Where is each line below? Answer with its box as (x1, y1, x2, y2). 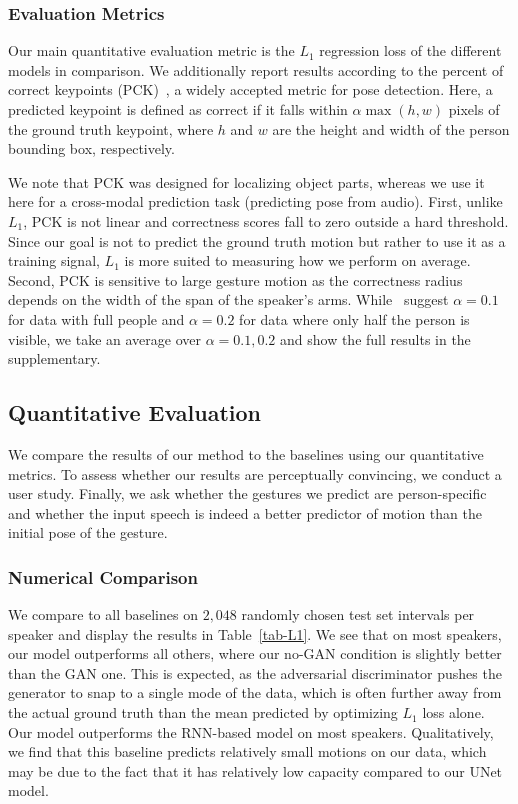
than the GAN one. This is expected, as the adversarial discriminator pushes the (8, 662, 502, 683)
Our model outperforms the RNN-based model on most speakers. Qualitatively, (8, 721, 494, 742)
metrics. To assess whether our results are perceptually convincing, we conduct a (8, 463, 502, 484)
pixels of (448, 99, 500, 119)
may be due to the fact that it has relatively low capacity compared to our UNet (8, 760, 503, 781)
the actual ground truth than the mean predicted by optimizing (8, 702, 398, 723)
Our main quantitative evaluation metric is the (8, 40, 295, 61)
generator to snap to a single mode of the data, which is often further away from (8, 682, 502, 703)
